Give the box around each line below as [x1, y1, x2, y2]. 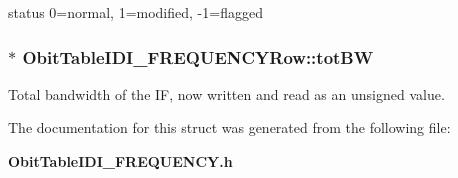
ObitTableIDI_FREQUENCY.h [8, 151, 233, 171]
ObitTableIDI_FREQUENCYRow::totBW [22, 44, 374, 69]
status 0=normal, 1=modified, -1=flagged [8, 2, 263, 22]
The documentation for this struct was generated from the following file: [8, 117, 451, 138]
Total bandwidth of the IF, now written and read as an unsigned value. [8, 83, 445, 104]
